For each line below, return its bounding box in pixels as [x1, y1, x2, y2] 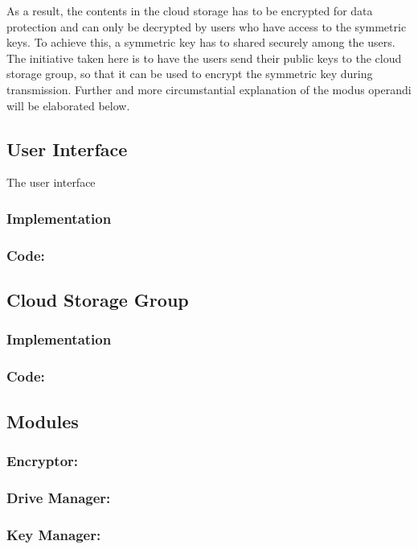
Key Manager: [6, 524, 101, 544]
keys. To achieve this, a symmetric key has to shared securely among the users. [6, 34, 395, 51]
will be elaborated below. [6, 97, 130, 114]
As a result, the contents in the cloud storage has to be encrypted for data [6, 2, 373, 19]
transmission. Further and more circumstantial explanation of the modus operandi [6, 80, 412, 97]
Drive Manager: [6, 487, 111, 507]
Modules [6, 408, 79, 433]
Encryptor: [6, 450, 79, 470]
